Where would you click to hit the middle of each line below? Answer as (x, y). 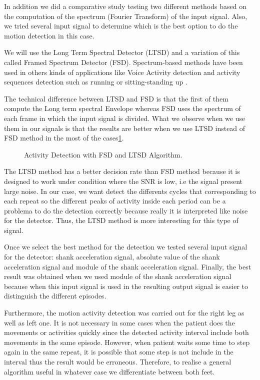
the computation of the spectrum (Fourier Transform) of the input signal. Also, (126, 16)
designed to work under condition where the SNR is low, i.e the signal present (123, 181)
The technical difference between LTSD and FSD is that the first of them (116, 98)
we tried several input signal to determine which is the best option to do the (121, 26)
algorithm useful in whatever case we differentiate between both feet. (109, 371)
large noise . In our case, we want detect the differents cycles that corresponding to (130, 191)
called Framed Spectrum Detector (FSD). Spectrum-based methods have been (123, 62)
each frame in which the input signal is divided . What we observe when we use (125, 118)
